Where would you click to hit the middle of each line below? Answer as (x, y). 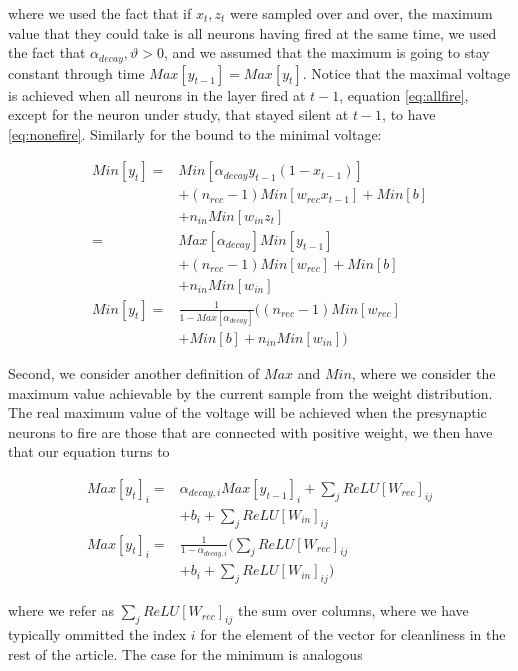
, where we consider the (423, 372)
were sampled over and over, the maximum (361, 13)
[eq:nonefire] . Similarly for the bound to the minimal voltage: (195, 133)
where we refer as (61, 610)
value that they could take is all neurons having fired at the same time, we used (252, 32)
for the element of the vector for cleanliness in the (353, 634)
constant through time (76, 72)
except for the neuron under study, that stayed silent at (178, 114)
